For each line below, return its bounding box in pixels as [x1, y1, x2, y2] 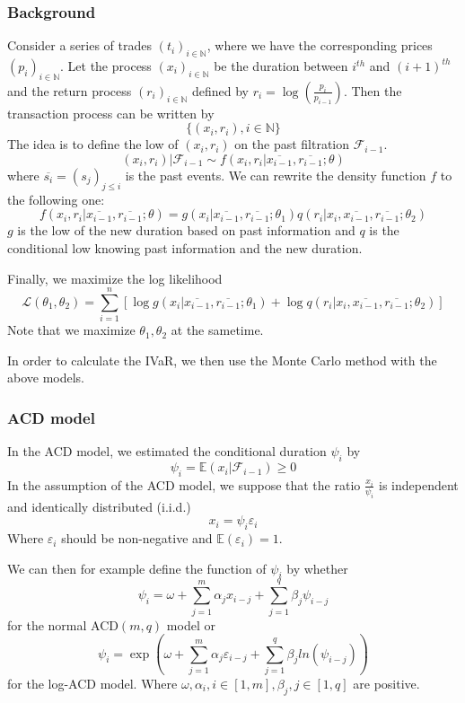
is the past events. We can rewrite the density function [125, 166, 426, 184]
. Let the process [60, 57, 152, 75]
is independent [378, 475, 459, 494]
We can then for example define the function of [7, 558, 267, 577]
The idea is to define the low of [7, 135, 179, 154]
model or [166, 615, 215, 634]
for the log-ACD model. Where [7, 673, 178, 692]
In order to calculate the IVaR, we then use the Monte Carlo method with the [7, 350, 437, 369]
